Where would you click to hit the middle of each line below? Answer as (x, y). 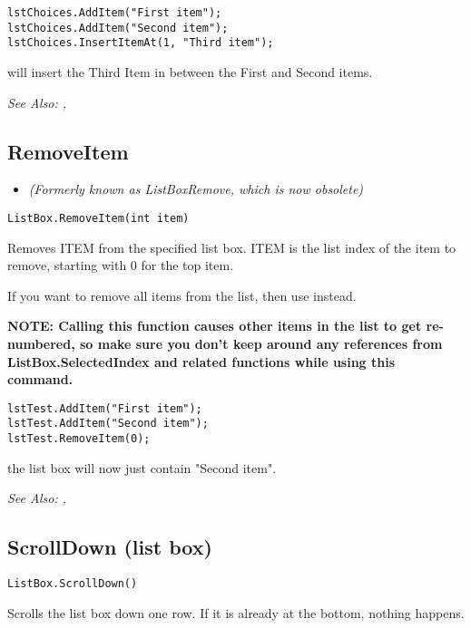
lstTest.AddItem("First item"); (105, 408)
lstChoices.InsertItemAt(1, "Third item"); (141, 43)
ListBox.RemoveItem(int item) (98, 218)
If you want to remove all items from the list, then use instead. (182, 295)
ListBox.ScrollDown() (73, 584)
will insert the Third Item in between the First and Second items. (190, 71)
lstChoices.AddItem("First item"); (115, 13)
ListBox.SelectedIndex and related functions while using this (201, 361)
